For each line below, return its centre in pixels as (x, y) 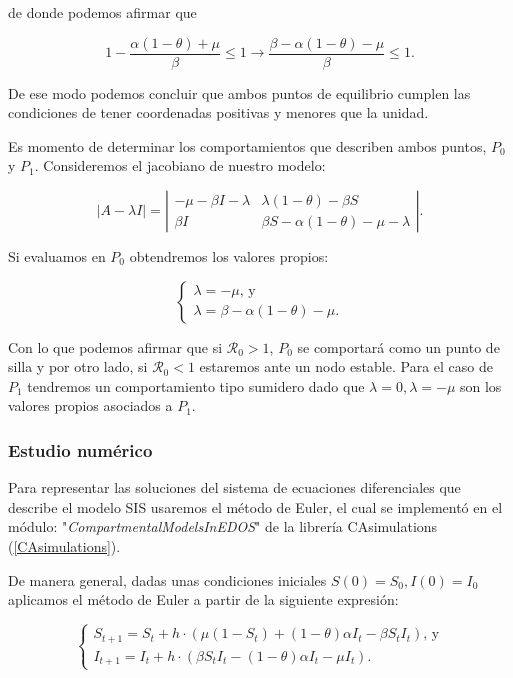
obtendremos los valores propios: (229, 256)
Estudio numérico (80, 449)
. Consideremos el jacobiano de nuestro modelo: (180, 165)
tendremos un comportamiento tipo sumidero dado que (196, 385)
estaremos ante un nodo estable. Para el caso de (346, 366)
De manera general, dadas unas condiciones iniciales (167, 579)
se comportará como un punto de (398, 346)
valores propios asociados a (90, 405)
